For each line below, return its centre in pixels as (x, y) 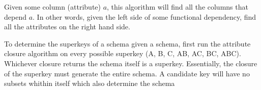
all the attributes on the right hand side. (67, 27)
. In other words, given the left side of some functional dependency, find (144, 16)
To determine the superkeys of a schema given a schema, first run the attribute (127, 43)
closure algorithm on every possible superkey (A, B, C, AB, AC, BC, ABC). (123, 53)
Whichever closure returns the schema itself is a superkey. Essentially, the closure (131, 63)
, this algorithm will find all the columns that (178, 7)
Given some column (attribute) (52, 7)
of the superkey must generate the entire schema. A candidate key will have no (127, 73)
